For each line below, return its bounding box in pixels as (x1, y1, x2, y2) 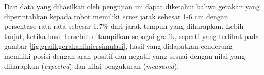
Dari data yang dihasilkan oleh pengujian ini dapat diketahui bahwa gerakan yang (4, 1, 260, 11)
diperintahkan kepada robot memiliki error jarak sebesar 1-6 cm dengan (4, 11, 228, 21)
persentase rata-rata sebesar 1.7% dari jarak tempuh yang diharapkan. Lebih (4, 21, 244, 31)
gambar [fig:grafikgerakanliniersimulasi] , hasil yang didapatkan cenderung (4, 41, 233, 51)
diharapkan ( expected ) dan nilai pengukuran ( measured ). (4, 60, 179, 71)
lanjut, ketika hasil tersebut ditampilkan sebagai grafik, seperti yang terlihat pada (4, 30, 259, 41)
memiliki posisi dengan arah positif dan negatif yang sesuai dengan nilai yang (4, 50, 245, 61)
